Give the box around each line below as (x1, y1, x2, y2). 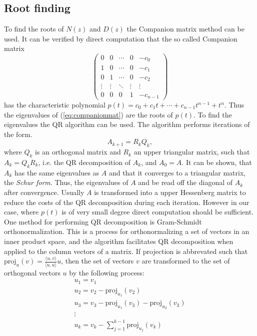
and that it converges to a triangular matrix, (108, 167, 246, 177)
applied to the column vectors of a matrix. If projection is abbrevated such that (4, 245, 248, 256)
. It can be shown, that (181, 156, 252, 167)
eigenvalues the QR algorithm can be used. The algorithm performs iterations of (4, 119, 250, 129)
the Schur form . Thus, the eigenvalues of (4, 177, 128, 187)
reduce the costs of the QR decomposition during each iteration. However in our (4, 196, 249, 207)
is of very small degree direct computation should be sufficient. (61, 206, 254, 217)
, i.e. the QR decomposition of (38, 156, 131, 167)
